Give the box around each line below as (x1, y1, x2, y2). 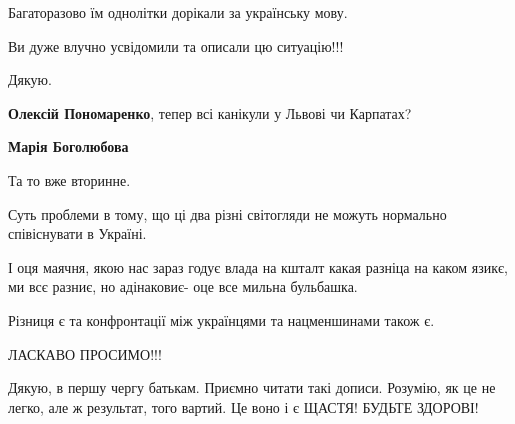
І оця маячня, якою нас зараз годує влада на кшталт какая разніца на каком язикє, (8, 256, 508, 277)
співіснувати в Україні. (8, 223, 147, 244)
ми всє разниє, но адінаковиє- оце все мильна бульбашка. (8, 276, 358, 297)
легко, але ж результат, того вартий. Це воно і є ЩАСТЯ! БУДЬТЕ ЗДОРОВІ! (8, 396, 479, 417)
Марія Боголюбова (8, 136, 129, 157)
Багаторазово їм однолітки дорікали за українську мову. (8, 2, 348, 22)
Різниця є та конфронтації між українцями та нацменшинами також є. (8, 309, 435, 330)
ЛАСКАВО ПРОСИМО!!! (8, 343, 162, 364)
